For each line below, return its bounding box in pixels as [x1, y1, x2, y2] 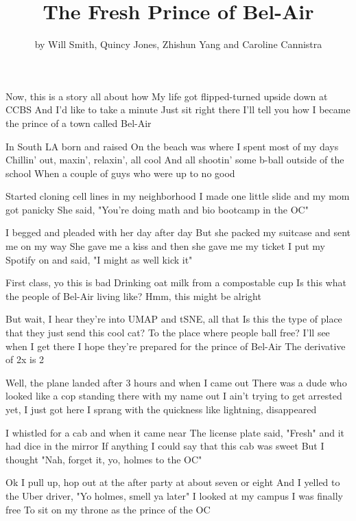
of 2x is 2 [5, 352, 45, 367]
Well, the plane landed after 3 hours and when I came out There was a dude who [5, 375, 347, 389]
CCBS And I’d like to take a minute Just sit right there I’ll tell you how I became [5, 102, 351, 117]
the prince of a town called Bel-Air [5, 115, 152, 130]
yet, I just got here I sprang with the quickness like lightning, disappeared [5, 402, 317, 416]
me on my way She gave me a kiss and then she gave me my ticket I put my [5, 239, 325, 253]
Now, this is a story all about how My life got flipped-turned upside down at [5, 89, 328, 103]
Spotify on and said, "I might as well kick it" [5, 252, 193, 266]
